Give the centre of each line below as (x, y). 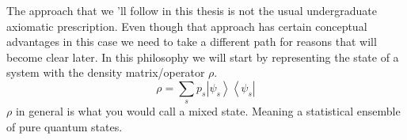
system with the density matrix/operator (106, 72)
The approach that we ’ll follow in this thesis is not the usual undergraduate (192, 10)
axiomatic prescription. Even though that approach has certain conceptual (187, 26)
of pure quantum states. (65, 126)
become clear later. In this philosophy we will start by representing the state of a (203, 57)
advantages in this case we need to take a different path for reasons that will (192, 42)
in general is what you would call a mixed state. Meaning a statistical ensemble (208, 111)
